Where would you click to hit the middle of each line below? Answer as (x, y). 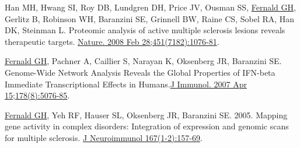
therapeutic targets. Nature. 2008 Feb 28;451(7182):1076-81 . (112, 41)
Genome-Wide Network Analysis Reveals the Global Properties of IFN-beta (140, 72)
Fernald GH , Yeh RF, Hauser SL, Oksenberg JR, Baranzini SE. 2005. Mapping (146, 114)
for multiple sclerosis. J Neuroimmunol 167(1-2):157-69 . (104, 137)
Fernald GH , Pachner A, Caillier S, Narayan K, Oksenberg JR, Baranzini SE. (143, 61)
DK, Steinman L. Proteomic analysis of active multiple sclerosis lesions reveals (145, 30)
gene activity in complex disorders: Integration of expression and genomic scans (147, 126)
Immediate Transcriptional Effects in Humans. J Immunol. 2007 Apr (126, 84)
